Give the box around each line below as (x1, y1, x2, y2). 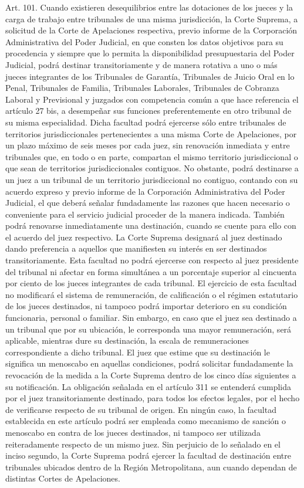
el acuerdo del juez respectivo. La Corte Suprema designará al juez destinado (5, 231, 282, 243)
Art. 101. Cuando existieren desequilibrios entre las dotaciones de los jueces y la (5, 1, 293, 13)
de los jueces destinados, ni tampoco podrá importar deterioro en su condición (5, 300, 287, 312)
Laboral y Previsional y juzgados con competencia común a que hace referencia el (5, 93, 299, 105)
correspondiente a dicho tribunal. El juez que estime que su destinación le (5, 345, 270, 358)
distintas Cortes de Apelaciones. (5, 472, 120, 484)
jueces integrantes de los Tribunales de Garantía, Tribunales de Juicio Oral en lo (5, 70, 295, 82)
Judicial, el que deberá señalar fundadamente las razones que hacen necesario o (5, 196, 290, 209)
